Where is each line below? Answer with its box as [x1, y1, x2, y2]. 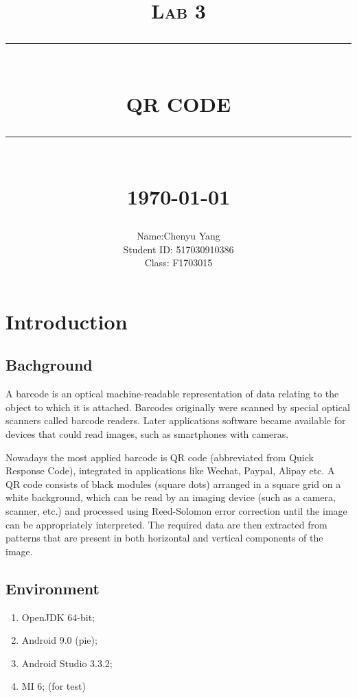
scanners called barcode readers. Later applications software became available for [5, 413, 346, 428]
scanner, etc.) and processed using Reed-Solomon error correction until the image [5, 504, 347, 518]
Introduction [5, 307, 128, 335]
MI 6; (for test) [21, 679, 86, 693]
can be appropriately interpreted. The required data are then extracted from [5, 517, 327, 531]
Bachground [5, 354, 93, 375]
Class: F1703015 [144, 255, 213, 270]
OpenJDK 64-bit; [21, 609, 95, 624]
